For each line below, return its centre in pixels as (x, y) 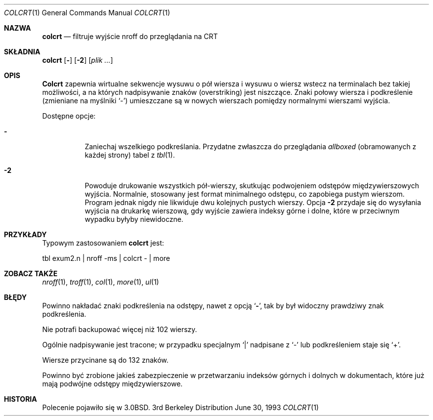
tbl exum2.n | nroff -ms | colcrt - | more (106, 258)
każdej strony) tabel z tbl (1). (130, 155)
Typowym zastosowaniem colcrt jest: (103, 243)
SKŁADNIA (22, 52)
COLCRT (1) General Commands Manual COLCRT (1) (87, 13)
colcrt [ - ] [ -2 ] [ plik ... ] (78, 60)
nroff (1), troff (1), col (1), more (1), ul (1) (101, 282)
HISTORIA (21, 399)
